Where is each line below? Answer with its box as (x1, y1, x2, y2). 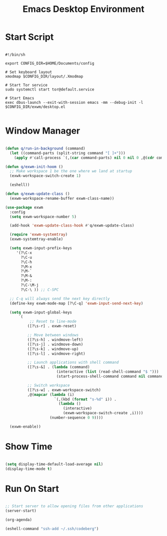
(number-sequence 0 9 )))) (49, 415, 103, 420)
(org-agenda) (5, 518, 32, 523)
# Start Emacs (5, 95, 35, 100)
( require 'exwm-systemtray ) (9, 232, 68, 237)
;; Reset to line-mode (29, 319, 77, 324)
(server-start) (5, 508, 37, 514)
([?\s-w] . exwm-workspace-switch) (27, 387, 101, 392)
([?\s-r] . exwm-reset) (27, 324, 77, 329)
